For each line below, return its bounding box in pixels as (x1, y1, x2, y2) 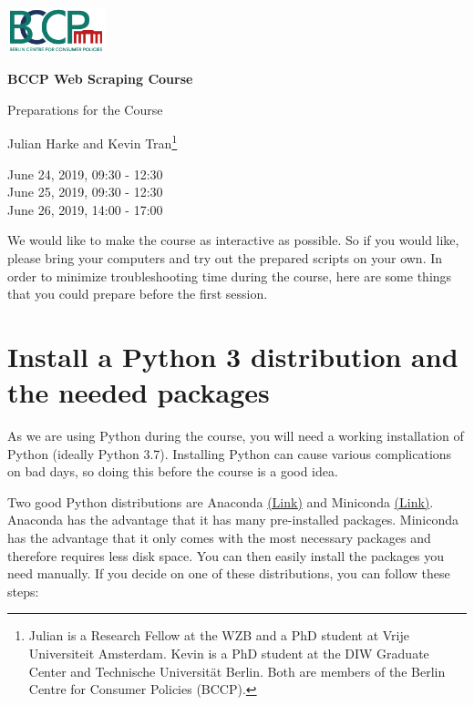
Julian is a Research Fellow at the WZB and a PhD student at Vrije (28, 626, 409, 645)
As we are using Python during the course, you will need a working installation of (7, 426, 464, 445)
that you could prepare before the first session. (7, 284, 268, 303)
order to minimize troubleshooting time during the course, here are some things (7, 266, 452, 285)
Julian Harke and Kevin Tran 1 (7, 131, 178, 152)
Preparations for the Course (7, 99, 163, 118)
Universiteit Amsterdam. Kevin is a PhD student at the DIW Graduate (28, 643, 429, 662)
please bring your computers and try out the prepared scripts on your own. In (7, 248, 443, 267)
